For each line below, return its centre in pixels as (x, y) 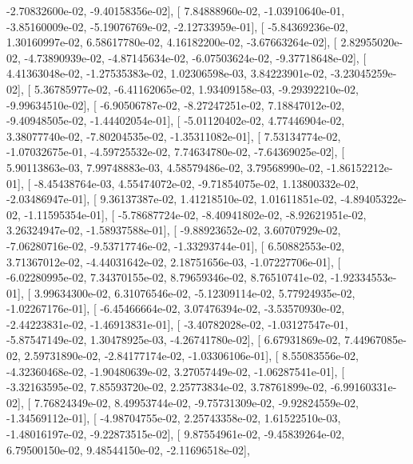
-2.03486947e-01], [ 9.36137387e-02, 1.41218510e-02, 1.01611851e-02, (172, 199)
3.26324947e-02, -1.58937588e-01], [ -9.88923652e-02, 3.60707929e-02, (174, 230)
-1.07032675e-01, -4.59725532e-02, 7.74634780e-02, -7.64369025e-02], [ (176, 152)
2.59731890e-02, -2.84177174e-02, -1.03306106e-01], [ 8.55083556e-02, (191, 356)
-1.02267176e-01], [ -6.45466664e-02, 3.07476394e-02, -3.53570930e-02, (176, 308)
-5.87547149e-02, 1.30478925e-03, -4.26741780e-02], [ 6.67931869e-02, (174, 340)
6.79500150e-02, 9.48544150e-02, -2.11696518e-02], (128, 449)
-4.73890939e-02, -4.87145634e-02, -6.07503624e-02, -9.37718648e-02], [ (195, 57)
